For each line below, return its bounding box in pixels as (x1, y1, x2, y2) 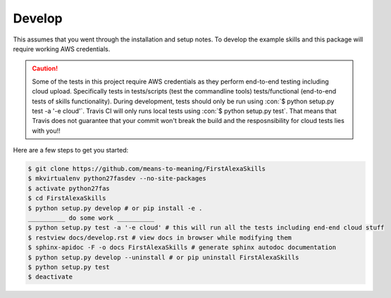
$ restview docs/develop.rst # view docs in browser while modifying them (27, 233, 292, 242)
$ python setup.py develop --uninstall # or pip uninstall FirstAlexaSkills (27, 253, 299, 261)
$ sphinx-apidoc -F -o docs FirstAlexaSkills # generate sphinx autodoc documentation (27, 243, 337, 252)
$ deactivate (27, 273, 73, 281)
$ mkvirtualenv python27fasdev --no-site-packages (27, 174, 207, 183)
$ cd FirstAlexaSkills (27, 194, 106, 202)
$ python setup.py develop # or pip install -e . (27, 204, 203, 212)
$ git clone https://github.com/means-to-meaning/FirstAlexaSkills (27, 165, 266, 173)
